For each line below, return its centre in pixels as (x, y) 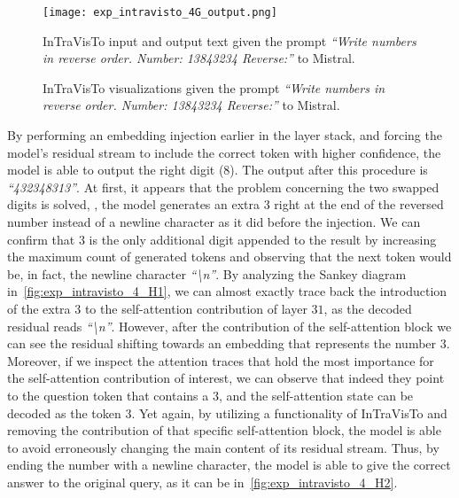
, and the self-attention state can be (316, 395)
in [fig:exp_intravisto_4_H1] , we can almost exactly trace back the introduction (227, 291)
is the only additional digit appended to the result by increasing (263, 239)
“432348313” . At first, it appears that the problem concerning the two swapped (223, 187)
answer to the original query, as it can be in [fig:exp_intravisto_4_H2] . (202, 482)
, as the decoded (368, 308)
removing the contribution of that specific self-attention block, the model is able (224, 430)
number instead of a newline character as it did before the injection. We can (214, 222)
